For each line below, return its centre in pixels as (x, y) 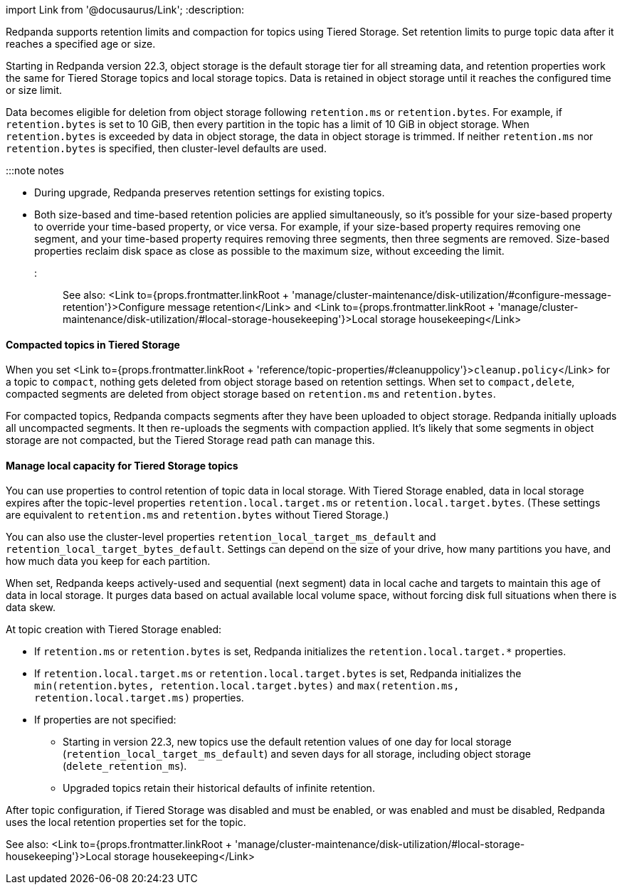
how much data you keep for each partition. (108, 561)
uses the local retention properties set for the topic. (126, 822)
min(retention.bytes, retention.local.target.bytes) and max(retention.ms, (247, 686)
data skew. (31, 608)
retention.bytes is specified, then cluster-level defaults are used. (166, 148)
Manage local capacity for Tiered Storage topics (122, 465)
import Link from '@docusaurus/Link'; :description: (125, 10)
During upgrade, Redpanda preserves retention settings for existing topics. (210, 192)
